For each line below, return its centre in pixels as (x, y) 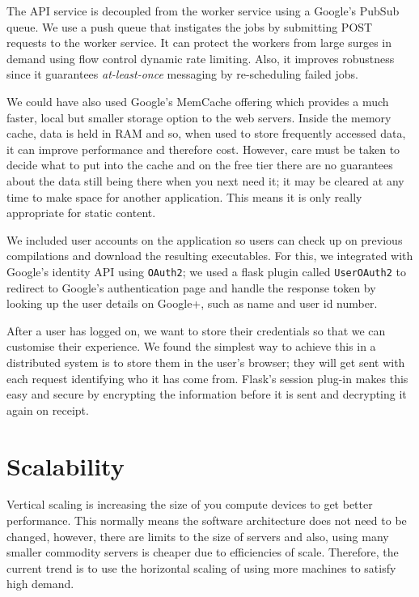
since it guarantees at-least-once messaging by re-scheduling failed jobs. (182, 74)
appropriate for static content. (81, 213)
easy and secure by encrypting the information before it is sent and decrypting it (207, 394)
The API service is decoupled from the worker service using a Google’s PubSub (203, 11)
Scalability (66, 465)
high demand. (40, 584)
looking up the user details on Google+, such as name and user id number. (192, 303)
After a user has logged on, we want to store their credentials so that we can (196, 330)
